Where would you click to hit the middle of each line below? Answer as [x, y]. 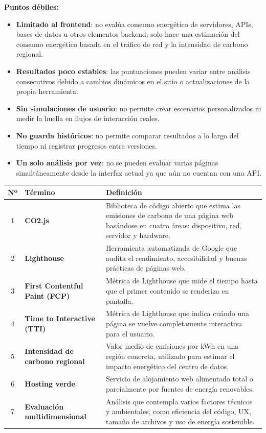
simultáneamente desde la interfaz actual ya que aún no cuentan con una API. [139, 172]
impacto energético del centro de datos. [168, 366]
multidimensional [56, 416]
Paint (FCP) [47, 295]
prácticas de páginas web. [146, 268]
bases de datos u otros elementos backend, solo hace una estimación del [128, 34]
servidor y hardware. [138, 235]
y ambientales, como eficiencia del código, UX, [179, 411]
